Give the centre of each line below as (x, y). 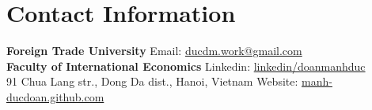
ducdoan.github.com (55, 96)
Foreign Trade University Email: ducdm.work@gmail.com (154, 51)
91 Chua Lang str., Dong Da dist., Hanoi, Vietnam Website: (152, 81)
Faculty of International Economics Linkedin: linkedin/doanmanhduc (186, 66)
